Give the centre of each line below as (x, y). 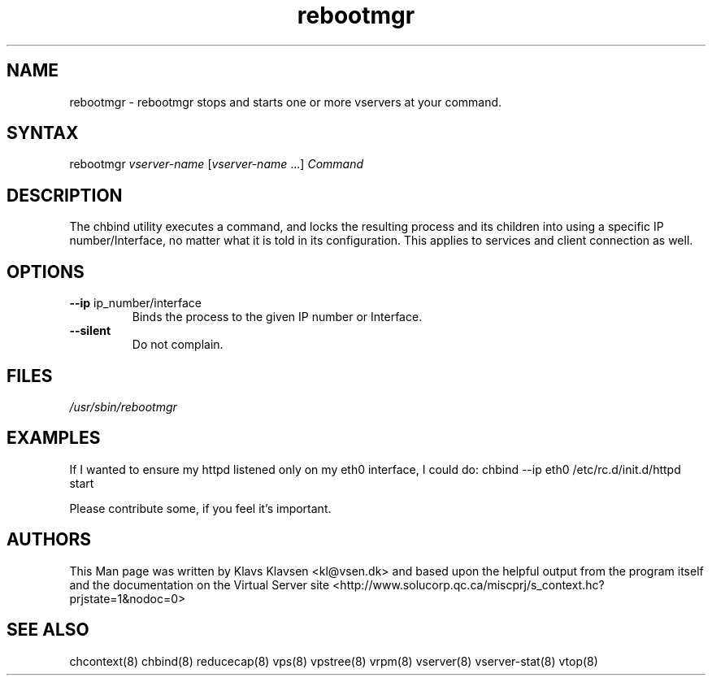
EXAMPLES (54, 438)
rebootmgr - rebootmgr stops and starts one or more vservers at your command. (286, 102)
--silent (90, 331)
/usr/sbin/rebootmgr (123, 406)
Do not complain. (178, 345)
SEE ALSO (48, 630)
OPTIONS (46, 271)
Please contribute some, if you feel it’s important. (200, 508)
